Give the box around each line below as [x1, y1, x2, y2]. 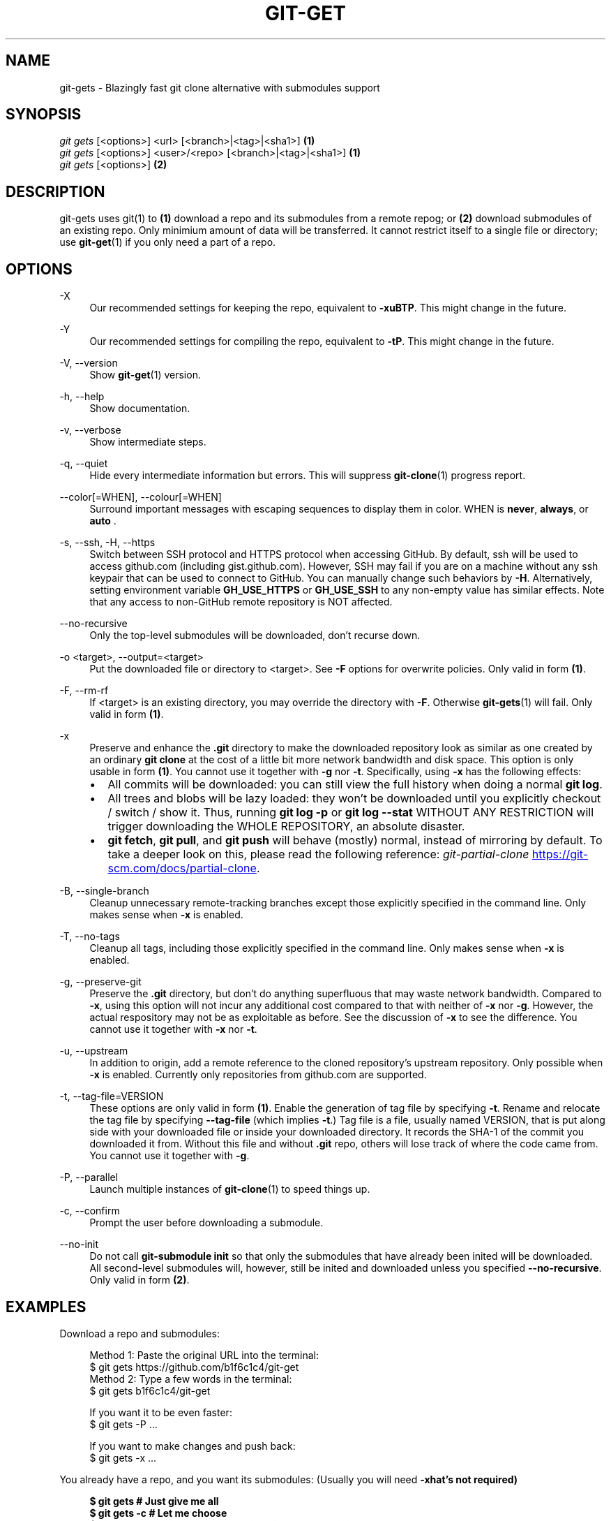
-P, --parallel [59, 1171, 119, 1184]
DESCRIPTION [6, 182, 105, 200]
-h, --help [59, 390, 105, 403]
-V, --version [59, 357, 118, 369]
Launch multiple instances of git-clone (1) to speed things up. [89, 1183, 370, 1196]
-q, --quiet [59, 457, 108, 470]
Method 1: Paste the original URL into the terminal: [89, 1349, 319, 1361]
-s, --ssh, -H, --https [59, 536, 156, 549]
